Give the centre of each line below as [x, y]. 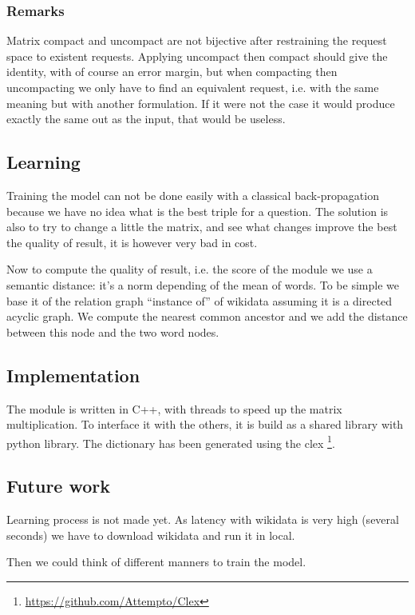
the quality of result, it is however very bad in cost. [132, 242]
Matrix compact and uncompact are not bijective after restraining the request [197, 40]
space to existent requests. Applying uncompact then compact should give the [197, 56]
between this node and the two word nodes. [113, 331]
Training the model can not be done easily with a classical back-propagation [193, 195]
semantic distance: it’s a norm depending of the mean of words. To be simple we [203, 284]
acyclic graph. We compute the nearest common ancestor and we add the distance [207, 316]
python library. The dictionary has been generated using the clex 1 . [171, 441]
